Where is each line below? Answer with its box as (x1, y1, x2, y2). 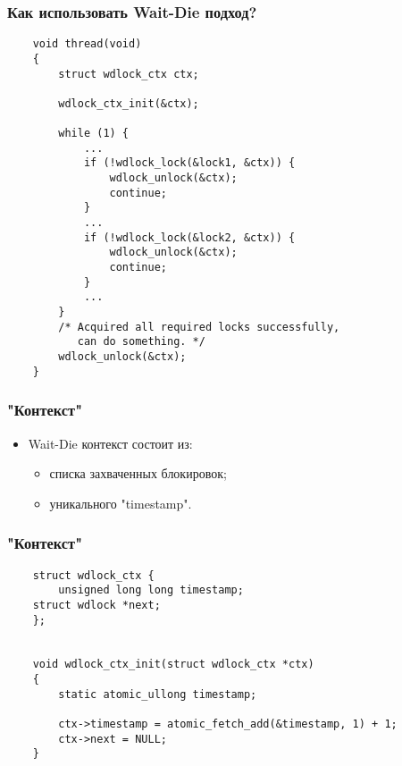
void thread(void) (32, 38, 142, 51)
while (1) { (58, 127, 130, 140)
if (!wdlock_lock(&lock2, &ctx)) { (83, 231, 296, 244)
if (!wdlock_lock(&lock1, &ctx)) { (83, 156, 296, 170)
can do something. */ (77, 335, 205, 349)
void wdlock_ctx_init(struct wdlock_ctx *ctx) (32, 658, 314, 671)
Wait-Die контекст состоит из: (28, 434, 193, 452)
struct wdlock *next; (32, 598, 161, 611)
